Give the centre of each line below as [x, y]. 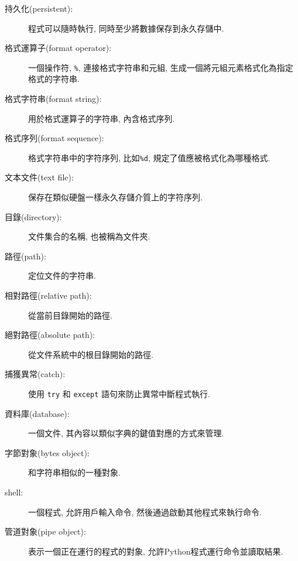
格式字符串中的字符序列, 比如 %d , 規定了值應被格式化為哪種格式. [149, 157]
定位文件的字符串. [62, 276]
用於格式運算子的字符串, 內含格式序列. [102, 118]
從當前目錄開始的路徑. [70, 315]
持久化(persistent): [39, 8]
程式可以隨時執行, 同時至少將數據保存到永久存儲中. [126, 28]
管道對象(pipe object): [45, 531]
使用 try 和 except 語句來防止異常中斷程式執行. [119, 394]
